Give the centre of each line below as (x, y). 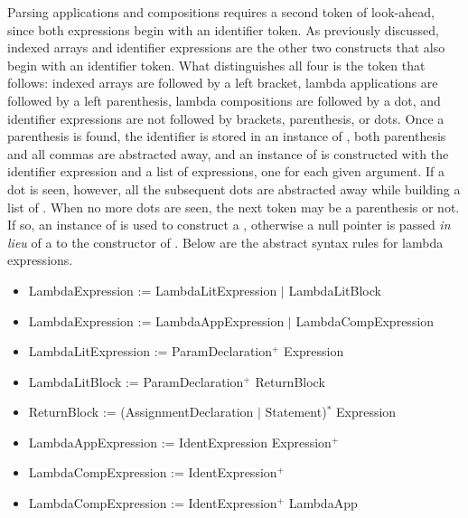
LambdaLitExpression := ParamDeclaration (150, 351)
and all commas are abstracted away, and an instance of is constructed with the (228, 153)
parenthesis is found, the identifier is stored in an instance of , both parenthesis (227, 136)
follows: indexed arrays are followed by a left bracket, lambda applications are (223, 83)
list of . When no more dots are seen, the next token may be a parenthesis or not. (234, 207)
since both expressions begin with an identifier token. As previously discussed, (223, 29)
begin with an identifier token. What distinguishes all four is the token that (216, 65)
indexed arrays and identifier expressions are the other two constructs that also (226, 47)
